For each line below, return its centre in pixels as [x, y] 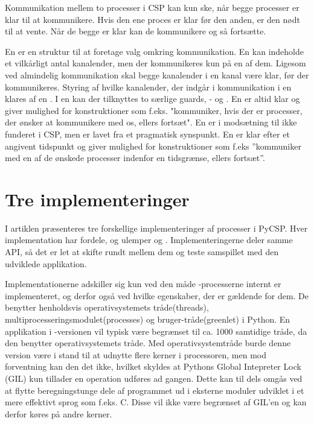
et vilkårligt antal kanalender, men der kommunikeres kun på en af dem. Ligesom [155, 63]
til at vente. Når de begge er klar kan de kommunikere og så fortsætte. [136, 31]
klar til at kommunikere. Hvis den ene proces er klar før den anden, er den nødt [152, 19]
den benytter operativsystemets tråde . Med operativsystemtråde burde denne [148, 343]
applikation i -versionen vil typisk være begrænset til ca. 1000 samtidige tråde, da [156, 331]
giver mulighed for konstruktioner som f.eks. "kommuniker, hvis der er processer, [154, 110]
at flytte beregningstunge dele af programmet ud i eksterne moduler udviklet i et [155, 390]
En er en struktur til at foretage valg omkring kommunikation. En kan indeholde [154, 51]
